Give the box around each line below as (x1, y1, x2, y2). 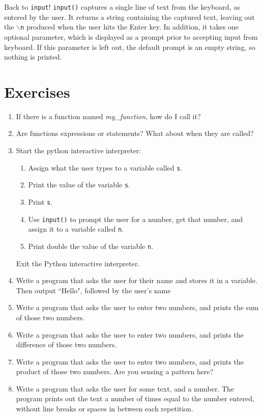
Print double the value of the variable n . (28, 240, 154, 251)
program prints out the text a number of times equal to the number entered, (16, 393, 255, 404)
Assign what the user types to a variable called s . (28, 162, 183, 173)
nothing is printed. (4, 51, 62, 62)
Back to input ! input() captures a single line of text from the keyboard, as (4, 2, 240, 12)
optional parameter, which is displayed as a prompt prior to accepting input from (4, 31, 258, 42)
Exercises (4, 81, 70, 102)
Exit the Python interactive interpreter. (16, 258, 140, 268)
